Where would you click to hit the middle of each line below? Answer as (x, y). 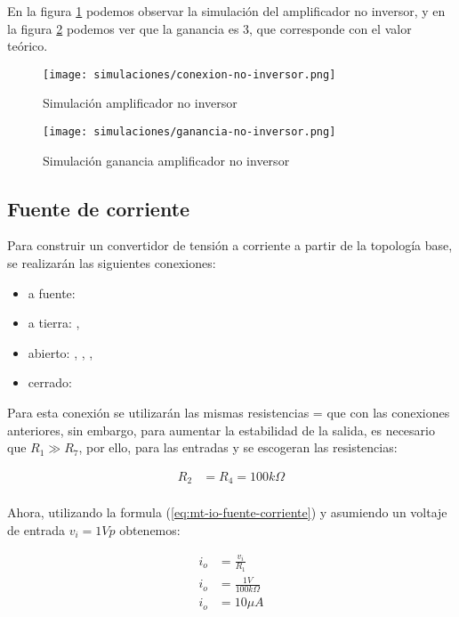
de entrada (36, 529)
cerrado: (50, 382)
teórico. (28, 46)
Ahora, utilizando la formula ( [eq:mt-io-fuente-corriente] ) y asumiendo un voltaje (227, 512)
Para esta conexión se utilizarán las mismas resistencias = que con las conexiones (229, 413)
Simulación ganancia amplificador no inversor (166, 160)
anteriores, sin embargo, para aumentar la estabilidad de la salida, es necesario (221, 430)
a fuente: (52, 292)
